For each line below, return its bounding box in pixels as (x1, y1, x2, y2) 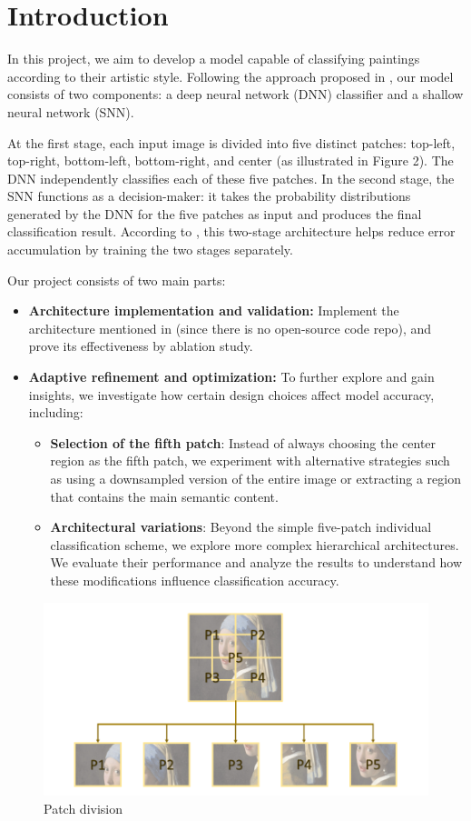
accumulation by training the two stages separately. (7, 240, 293, 259)
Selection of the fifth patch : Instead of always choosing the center (50, 433, 437, 452)
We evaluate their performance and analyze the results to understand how (50, 553, 463, 572)
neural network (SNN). (7, 102, 134, 121)
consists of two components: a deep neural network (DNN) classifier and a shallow (7, 85, 464, 104)
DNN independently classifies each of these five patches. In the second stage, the (7, 168, 455, 187)
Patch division (44, 798, 123, 817)
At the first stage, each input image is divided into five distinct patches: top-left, (7, 133, 456, 152)
